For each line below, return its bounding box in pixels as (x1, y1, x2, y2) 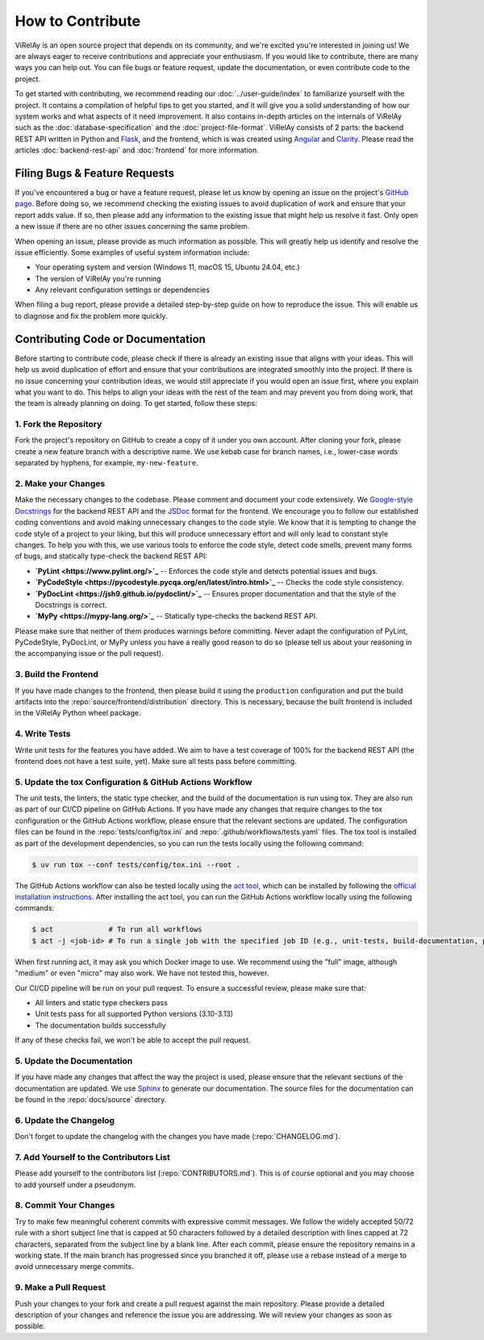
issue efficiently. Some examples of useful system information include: (15, 247, 250, 257)
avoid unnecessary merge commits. (15, 1262, 134, 1271)
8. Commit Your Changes (15, 1200, 115, 1211)
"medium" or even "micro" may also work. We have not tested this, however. (15, 968, 269, 978)
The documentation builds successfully (35, 1021, 166, 1030)
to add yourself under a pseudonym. (15, 1179, 136, 1189)
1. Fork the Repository (15, 419, 102, 430)
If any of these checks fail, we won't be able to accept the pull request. (15, 1035, 251, 1045)
